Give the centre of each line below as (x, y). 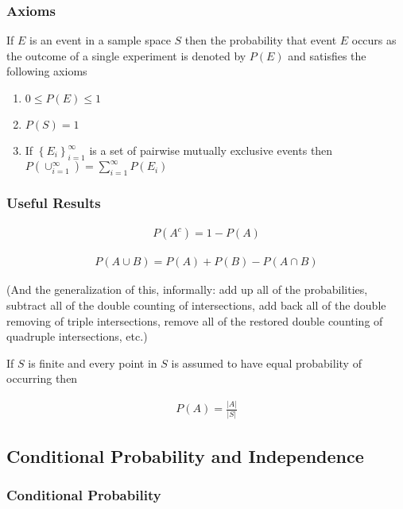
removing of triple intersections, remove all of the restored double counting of (195, 320)
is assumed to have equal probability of (266, 362)
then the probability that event (261, 40)
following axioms (47, 71)
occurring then (42, 378)
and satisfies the (327, 55)
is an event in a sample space (100, 40)
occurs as (374, 40)
